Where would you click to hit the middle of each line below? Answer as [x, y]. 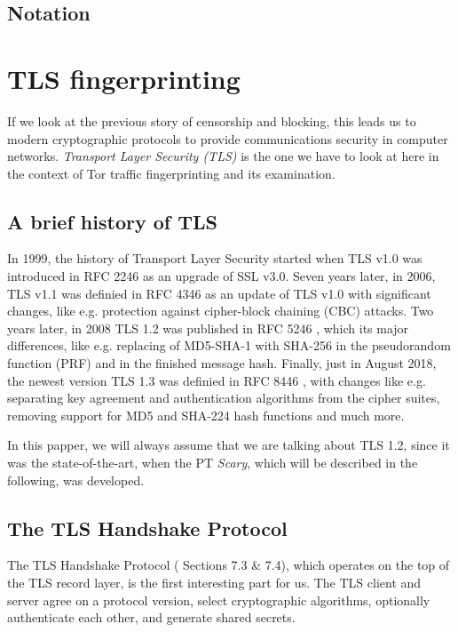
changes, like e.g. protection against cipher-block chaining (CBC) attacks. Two [221, 311]
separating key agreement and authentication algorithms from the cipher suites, [224, 398]
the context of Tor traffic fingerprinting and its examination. [171, 173]
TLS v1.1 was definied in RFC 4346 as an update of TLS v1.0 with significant [219, 293]
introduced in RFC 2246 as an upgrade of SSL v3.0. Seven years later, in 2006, [221, 276]
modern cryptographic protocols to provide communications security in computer [228, 138]
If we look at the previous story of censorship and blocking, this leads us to [212, 120]
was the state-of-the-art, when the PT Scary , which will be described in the [213, 463]
